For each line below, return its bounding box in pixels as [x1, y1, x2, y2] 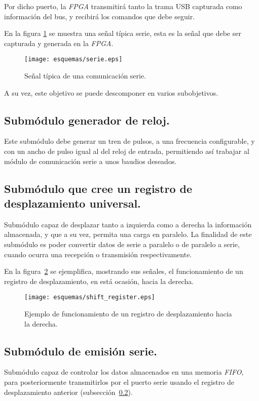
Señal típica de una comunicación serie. [24, 70, 146, 81]
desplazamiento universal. [4, 195, 141, 211]
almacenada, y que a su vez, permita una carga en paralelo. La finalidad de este [4, 229, 252, 239]
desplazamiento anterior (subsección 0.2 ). [4, 386, 133, 397]
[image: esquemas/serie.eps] [24, 56, 123, 63]
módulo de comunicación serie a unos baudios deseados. [4, 155, 177, 166]
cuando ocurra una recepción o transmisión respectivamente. [4, 249, 192, 259]
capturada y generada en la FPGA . [4, 37, 114, 48]
